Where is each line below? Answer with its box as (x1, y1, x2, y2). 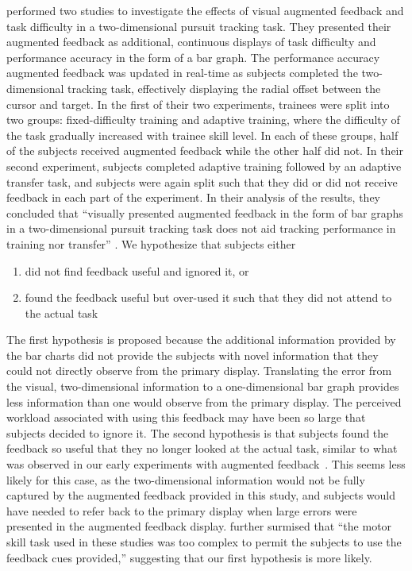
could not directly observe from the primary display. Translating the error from (6, 362, 392, 379)
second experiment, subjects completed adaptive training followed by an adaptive (6, 157, 402, 174)
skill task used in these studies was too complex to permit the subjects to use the (6, 534, 402, 550)
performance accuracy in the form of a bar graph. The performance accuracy (6, 48, 380, 65)
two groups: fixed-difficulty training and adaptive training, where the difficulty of (6, 111, 400, 128)
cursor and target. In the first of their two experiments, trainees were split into (6, 95, 390, 112)
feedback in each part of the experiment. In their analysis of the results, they (6, 189, 381, 206)
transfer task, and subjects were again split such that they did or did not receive (6, 173, 398, 190)
